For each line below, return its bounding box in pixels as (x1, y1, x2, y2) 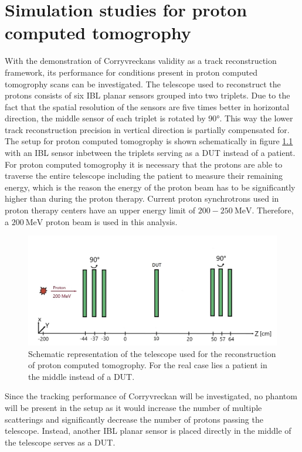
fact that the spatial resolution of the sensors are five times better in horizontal (5, 100, 290, 113)
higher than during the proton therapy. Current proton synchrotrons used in (5, 192, 279, 205)
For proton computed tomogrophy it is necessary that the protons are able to (5, 158, 283, 170)
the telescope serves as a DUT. (5, 436, 116, 448)
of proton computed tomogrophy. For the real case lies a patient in (28, 359, 267, 371)
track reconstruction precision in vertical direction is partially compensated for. (5, 123, 290, 135)
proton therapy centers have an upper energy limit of (5, 204, 196, 216)
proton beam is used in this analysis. (45, 215, 178, 227)
